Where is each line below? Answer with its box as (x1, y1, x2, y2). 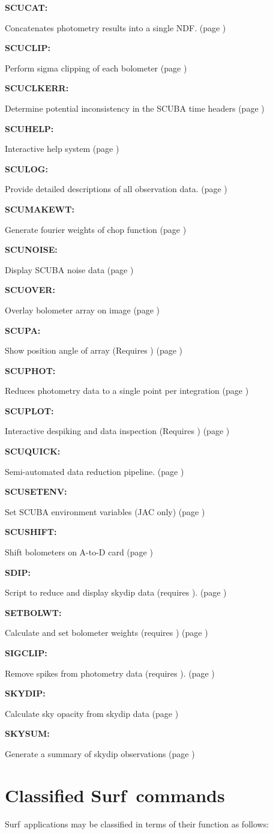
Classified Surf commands (5, 782, 225, 807)
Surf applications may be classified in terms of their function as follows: (5, 817, 269, 830)
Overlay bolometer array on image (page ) (5, 303, 160, 316)
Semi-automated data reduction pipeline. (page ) (5, 465, 184, 477)
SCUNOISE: (5, 243, 58, 256)
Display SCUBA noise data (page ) (5, 263, 134, 276)
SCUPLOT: (5, 404, 54, 417)
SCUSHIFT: (5, 525, 57, 538)
